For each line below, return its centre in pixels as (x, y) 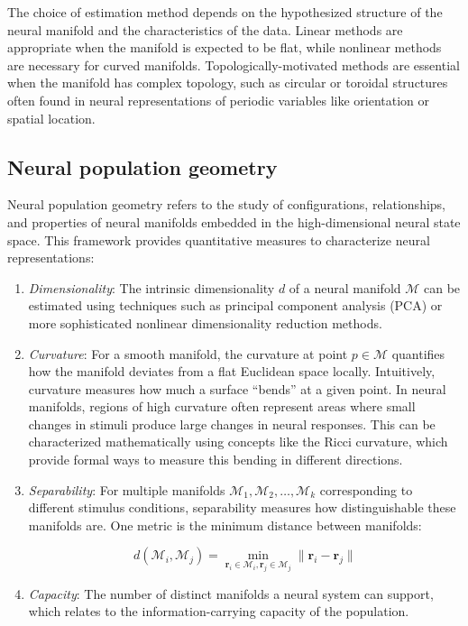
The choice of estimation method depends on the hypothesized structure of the (225, 12)
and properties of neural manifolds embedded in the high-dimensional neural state (234, 221)
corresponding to (366, 489)
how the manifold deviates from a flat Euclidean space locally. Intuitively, (232, 371)
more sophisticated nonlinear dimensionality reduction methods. (205, 322)
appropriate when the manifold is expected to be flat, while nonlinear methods (225, 47)
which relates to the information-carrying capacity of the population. (219, 611)
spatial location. (51, 118)
